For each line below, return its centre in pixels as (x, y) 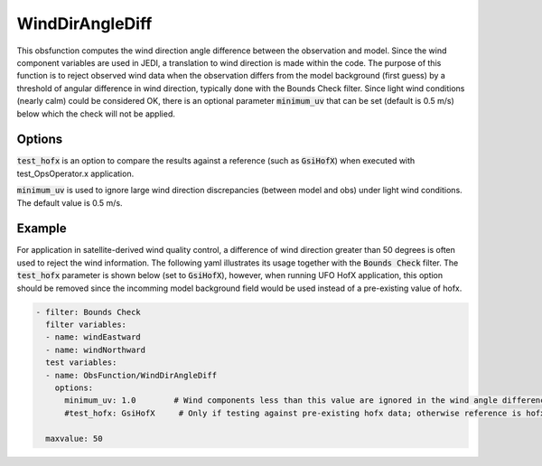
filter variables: (86, 325)
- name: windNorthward (96, 349)
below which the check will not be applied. (96, 114)
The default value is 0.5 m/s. (70, 202)
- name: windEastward (93, 337)
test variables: (81, 363)
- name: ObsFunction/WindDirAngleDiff (131, 375)
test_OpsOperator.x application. (75, 173)
